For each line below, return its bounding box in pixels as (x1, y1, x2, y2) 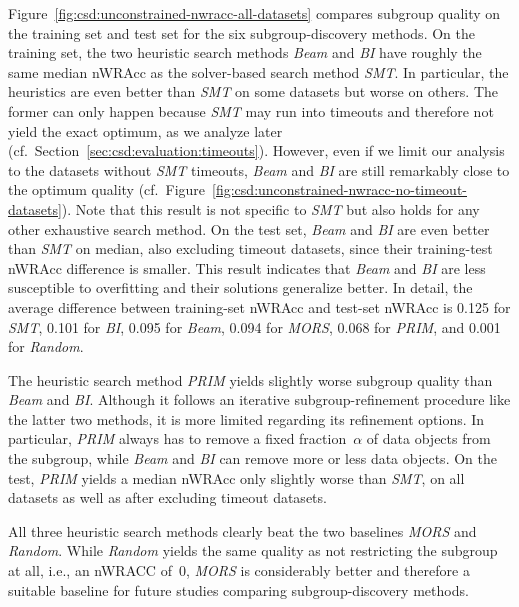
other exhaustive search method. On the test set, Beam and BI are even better (8, 218, 490, 239)
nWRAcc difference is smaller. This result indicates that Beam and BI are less (8, 257, 486, 278)
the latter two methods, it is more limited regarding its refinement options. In (8, 408, 485, 429)
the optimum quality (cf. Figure (8, 179, 206, 200)
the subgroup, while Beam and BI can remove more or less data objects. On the (8, 448, 497, 469)
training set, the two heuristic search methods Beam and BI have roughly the (8, 42, 482, 63)
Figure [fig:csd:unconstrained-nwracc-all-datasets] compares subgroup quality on (8, 3, 501, 23)
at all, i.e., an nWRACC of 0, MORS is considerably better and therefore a (8, 560, 470, 581)
